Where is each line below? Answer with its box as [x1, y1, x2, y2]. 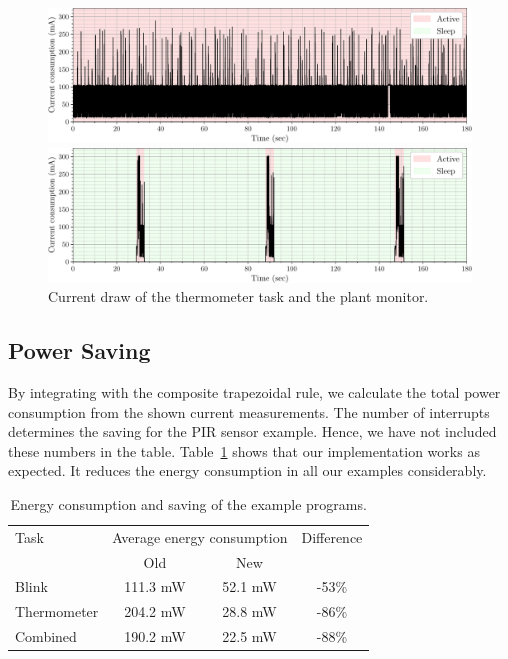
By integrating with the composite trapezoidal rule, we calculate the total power [8, 381, 501, 402]
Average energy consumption [112, 526, 288, 547]
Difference [301, 526, 363, 547]
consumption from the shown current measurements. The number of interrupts [8, 401, 490, 422]
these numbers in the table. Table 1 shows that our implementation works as [8, 440, 480, 461]
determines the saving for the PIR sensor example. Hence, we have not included [8, 421, 497, 442]
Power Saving [8, 335, 151, 366]
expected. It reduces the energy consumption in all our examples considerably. [8, 460, 487, 481]
